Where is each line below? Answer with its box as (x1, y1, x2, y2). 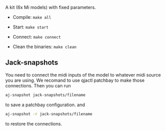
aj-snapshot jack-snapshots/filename (5, 92, 86, 97)
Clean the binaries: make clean (12, 44, 77, 50)
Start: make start (12, 24, 49, 30)
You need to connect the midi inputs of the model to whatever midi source (5, 72, 161, 78)
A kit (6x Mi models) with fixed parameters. (5, 5, 96, 10)
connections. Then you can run (5, 82, 72, 88)
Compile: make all (12, 14, 52, 20)
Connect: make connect (12, 34, 61, 40)
